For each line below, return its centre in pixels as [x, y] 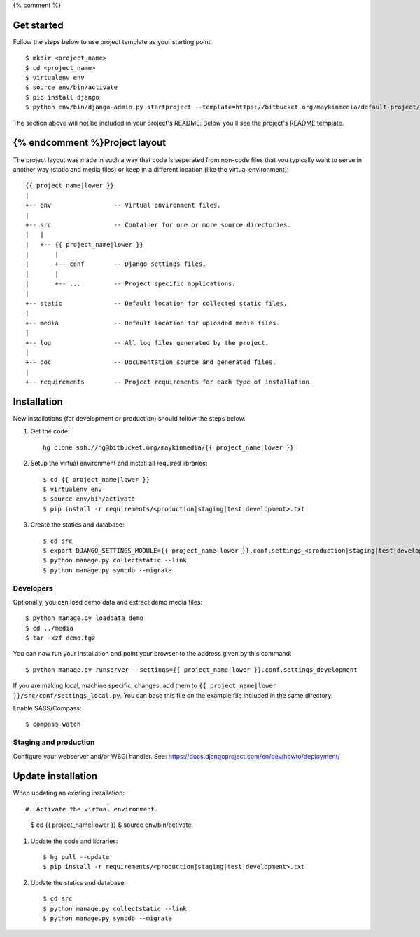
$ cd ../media [49, 628]
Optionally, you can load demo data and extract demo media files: [108, 602]
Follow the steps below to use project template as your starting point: [113, 41]
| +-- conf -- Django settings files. [116, 264]
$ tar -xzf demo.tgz [61, 638]
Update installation [55, 776]
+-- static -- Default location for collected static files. [156, 304]
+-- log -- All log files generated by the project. [147, 343]
